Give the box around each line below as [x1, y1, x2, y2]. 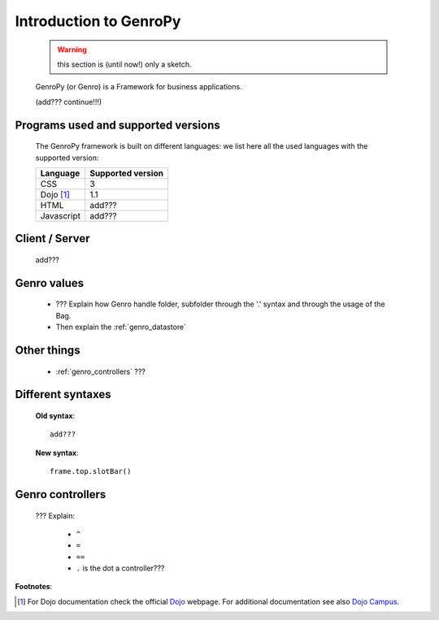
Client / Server [15, 232, 90, 245]
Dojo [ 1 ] [40, 189, 71, 200]
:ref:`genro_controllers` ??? [55, 366, 146, 376]
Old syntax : [35, 410, 76, 420]
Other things [15, 343, 80, 357]
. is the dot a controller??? [76, 563, 165, 573]
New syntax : [35, 448, 79, 457]
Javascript [40, 210, 81, 221]
